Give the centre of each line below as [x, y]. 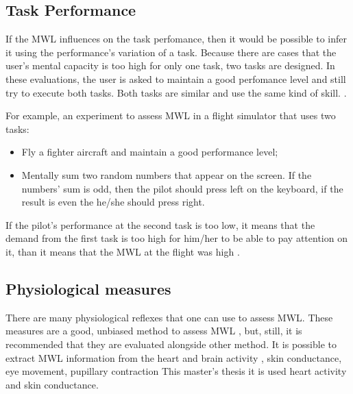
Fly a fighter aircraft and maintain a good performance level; [150, 152]
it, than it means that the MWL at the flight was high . [123, 251]
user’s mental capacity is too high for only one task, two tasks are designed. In [170, 65]
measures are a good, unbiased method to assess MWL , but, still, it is [154, 331]
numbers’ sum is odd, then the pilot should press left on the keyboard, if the [182, 188]
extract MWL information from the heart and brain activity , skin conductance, [174, 357]
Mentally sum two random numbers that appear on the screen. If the [167, 174]
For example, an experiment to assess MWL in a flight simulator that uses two [171, 115]
